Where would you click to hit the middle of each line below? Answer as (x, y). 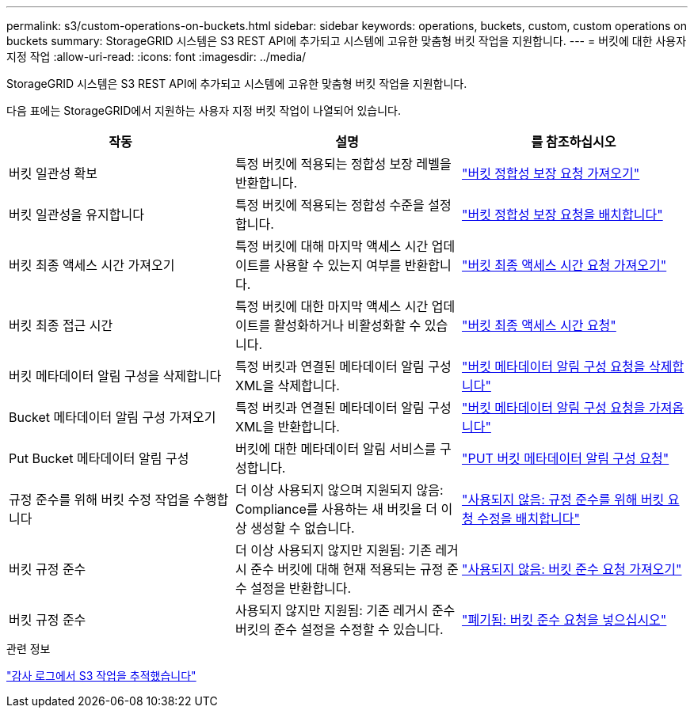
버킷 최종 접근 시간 (61, 325)
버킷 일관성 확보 (53, 173)
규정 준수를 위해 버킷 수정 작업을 (99, 499)
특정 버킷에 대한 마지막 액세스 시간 (332, 306)
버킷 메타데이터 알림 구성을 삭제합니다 (115, 376)
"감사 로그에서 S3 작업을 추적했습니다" (101, 676)
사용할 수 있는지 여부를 (337, 265)
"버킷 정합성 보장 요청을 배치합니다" (562, 215)
